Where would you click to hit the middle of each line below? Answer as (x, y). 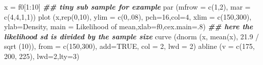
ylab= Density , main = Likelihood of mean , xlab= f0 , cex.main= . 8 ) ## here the (129, 26)
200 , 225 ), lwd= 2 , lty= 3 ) (42, 56)
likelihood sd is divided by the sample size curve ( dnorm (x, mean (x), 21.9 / (132, 36)
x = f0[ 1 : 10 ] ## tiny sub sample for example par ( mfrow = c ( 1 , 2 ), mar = (127, 7)
